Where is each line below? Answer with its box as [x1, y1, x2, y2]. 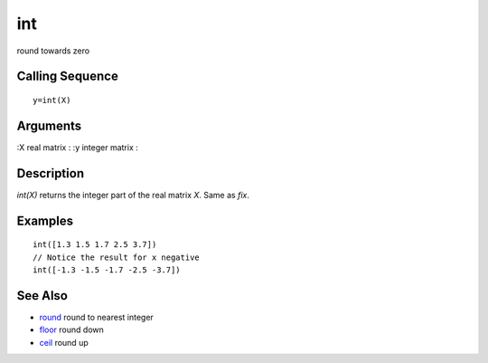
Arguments [16, 118, 82, 133]
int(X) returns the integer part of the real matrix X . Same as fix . [16, 189, 250, 200]
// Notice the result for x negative [33, 252, 201, 263]
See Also [16, 288, 68, 303]
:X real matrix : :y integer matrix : [16, 141, 139, 153]
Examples [16, 213, 74, 228]
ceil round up [39, 337, 89, 348]
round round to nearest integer [39, 311, 154, 322]
